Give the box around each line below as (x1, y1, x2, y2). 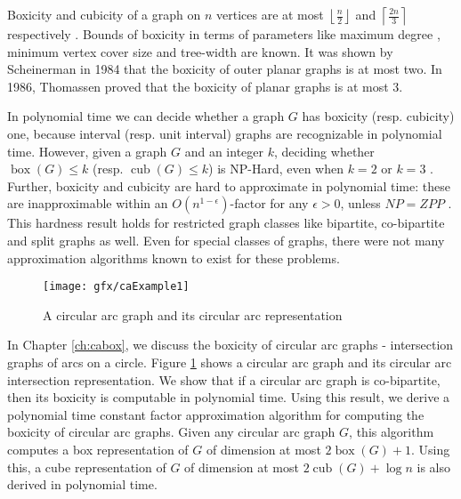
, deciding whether (273, 141, 375, 160)
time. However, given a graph (7, 141, 167, 160)
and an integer (184, 141, 264, 160)
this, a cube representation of (7, 457, 166, 476)
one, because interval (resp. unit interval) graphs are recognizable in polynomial (7, 124, 442, 142)
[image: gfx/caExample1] (43, 280, 190, 294)
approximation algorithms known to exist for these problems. (7, 248, 340, 267)
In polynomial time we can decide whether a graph (7, 107, 285, 125)
